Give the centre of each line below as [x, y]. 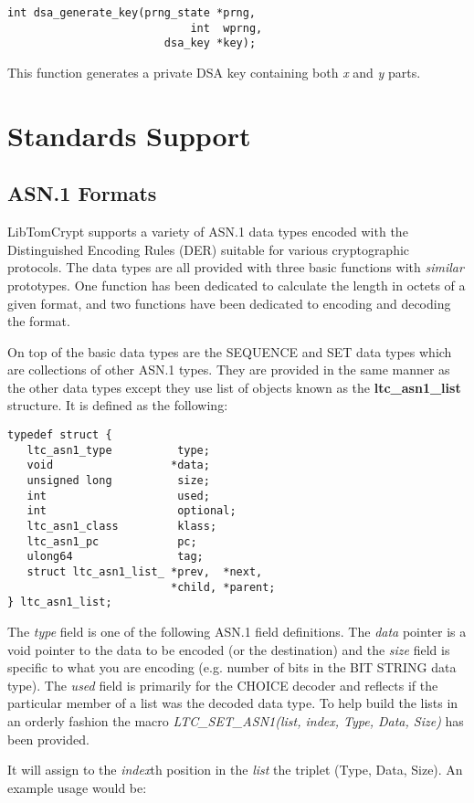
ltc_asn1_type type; [118, 450]
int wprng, [226, 28]
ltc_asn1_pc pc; [112, 541]
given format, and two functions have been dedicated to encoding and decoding [229, 303]
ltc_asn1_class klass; [122, 527]
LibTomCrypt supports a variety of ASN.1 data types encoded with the [208, 232]
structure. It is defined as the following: [118, 405]
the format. [39, 321]
